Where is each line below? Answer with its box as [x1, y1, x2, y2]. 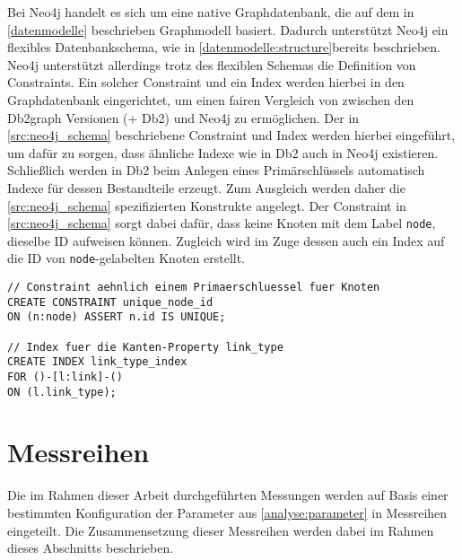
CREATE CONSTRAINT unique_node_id [7, 295, 214, 309]
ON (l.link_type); [7, 385, 117, 398]
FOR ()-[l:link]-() [7, 370, 123, 383]
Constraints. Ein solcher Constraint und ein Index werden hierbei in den [7, 73, 405, 92]
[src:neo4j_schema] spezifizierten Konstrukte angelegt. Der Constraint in [7, 196, 406, 214]
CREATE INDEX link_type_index [7, 355, 187, 369]
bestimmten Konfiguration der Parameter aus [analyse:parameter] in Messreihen [7, 503, 448, 521]
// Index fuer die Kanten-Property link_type [7, 340, 283, 354]
